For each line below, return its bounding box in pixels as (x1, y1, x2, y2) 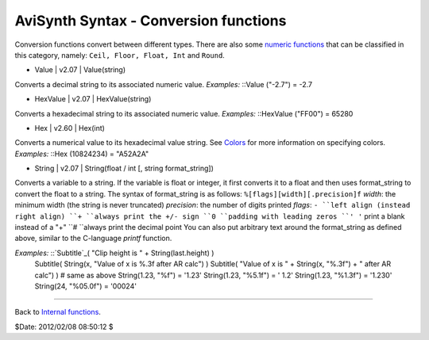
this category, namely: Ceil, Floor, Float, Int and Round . (14, 50, 226, 59)
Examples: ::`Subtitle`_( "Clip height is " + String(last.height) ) (14, 248, 214, 258)
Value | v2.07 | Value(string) (34, 65, 126, 74)
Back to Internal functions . (14, 308, 101, 317)
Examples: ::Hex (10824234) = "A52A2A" (14, 149, 149, 159)
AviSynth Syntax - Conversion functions (14, 12, 287, 29)
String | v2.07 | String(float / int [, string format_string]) (34, 163, 214, 174)
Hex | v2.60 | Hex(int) (34, 123, 105, 132)
